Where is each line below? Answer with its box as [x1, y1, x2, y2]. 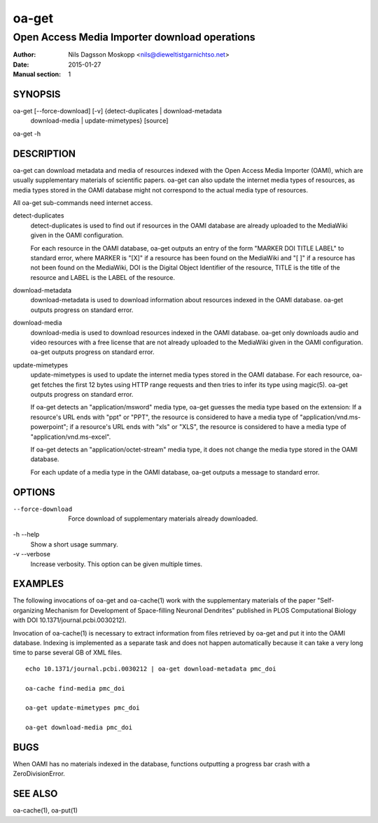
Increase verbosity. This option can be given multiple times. [30, 560, 203, 568]
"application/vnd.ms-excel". [30, 432, 111, 441]
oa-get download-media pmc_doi [25, 724, 133, 731]
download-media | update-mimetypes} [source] [30, 116, 169, 125]
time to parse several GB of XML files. [13, 648, 122, 657]
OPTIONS [13, 486, 55, 498]
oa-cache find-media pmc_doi [25, 684, 125, 692]
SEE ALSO [13, 788, 58, 800]
